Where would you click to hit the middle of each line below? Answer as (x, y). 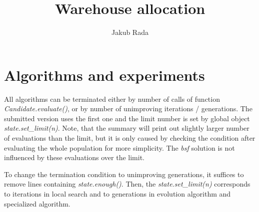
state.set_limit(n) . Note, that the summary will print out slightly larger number (127, 128)
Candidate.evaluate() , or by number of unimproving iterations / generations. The (128, 108)
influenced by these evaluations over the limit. (74, 157)
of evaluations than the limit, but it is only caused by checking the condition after (130, 138)
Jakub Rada (130, 32)
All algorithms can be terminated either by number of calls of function (112, 99)
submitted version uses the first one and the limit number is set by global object (127, 118)
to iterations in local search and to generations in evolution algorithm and (117, 194)
